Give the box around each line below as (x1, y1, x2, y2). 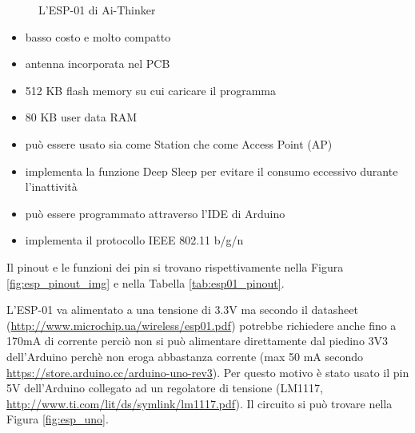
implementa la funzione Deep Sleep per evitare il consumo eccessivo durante (25, 162, 398, 179)
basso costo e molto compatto (25, 28, 171, 45)
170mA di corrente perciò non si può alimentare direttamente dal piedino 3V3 (6, 332, 389, 349)
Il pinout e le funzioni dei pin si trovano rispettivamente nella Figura (6, 258, 344, 275)
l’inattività (25, 178, 78, 195)
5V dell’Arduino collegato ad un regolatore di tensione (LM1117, (6, 379, 323, 396)
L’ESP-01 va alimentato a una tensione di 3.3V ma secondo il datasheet (6, 301, 358, 318)
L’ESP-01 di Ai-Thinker (38, 2, 156, 18)
